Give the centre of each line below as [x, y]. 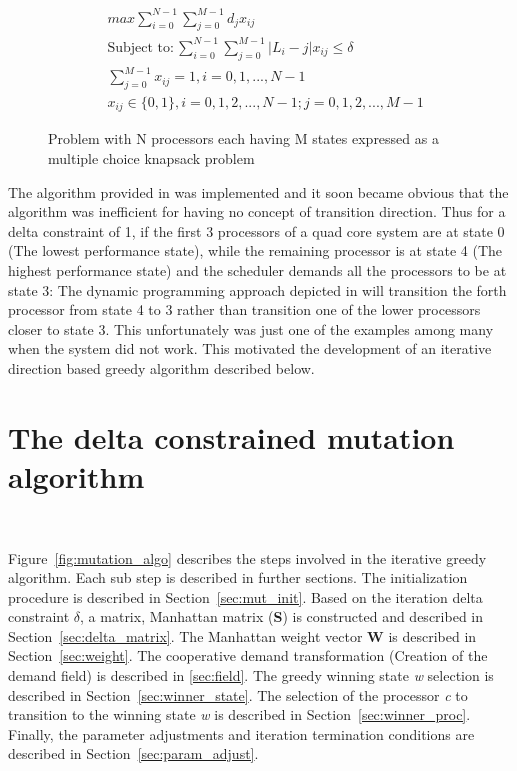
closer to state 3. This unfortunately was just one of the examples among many [251, 328]
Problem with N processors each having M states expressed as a [243, 138]
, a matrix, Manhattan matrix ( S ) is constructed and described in [281, 616]
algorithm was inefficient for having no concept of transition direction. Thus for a [257, 211]
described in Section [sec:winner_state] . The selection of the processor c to [238, 694]
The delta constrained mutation [231, 436]
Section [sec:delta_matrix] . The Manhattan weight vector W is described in [242, 635]
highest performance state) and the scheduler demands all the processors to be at [257, 270]
